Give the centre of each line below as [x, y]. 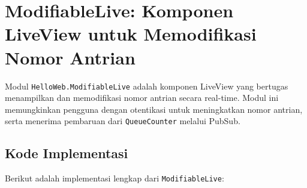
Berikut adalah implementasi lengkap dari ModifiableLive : [115, 178]
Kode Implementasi [67, 153]
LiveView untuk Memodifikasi [131, 34]
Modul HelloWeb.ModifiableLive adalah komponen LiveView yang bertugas [147, 86]
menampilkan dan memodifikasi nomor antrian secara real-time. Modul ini [142, 98]
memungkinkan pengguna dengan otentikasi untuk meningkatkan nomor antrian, [154, 109]
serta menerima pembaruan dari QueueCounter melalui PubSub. [123, 121]
